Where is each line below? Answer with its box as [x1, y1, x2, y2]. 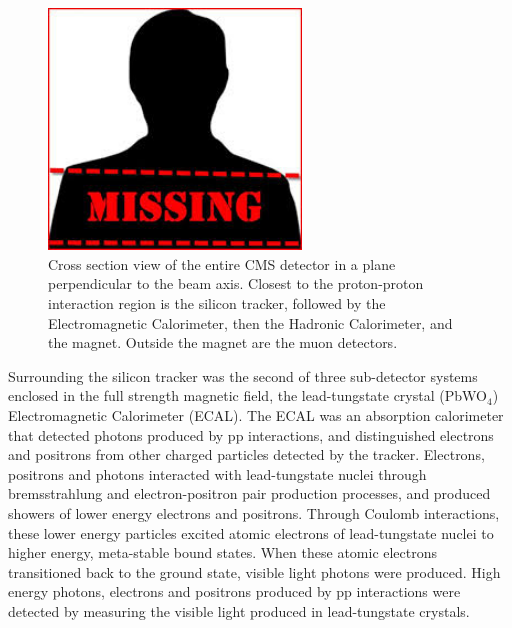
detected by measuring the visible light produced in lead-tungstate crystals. [8, 600, 470, 621]
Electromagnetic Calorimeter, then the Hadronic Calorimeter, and [48, 312, 453, 333]
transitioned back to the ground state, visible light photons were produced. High [8, 561, 501, 582]
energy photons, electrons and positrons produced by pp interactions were [8, 581, 461, 602]
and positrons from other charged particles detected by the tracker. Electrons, [8, 444, 485, 465]
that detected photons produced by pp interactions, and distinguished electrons [8, 424, 494, 445]
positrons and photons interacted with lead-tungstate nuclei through [8, 463, 427, 484]
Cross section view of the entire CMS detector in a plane [48, 253, 396, 274]
